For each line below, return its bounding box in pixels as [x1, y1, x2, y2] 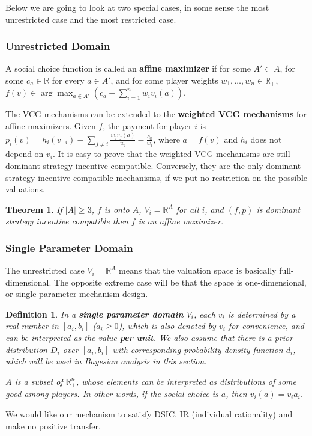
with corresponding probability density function [112, 343, 283, 355]
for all [176, 203, 199, 215]
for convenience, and [228, 319, 304, 332]
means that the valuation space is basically [119, 264, 277, 277]
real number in [5, 319, 59, 332]
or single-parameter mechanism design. [5, 287, 148, 300]
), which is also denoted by [118, 319, 216, 332]
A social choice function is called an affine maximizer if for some [5, 62, 251, 75]
